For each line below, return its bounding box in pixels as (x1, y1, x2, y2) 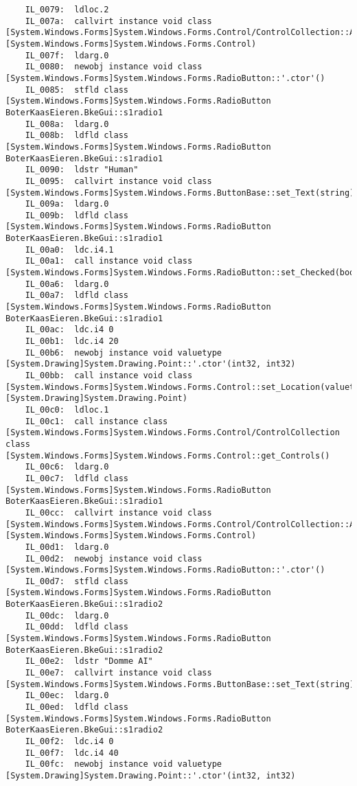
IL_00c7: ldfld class (25, 473, 128, 483)
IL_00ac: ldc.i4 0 (25, 325, 114, 335)
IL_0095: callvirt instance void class (25, 176, 212, 186)
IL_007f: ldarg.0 (25, 50, 109, 60)
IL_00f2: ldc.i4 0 (25, 737, 114, 746)
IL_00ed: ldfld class (25, 702, 128, 713)
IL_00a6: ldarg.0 (25, 279, 109, 289)
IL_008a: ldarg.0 (25, 119, 109, 129)
